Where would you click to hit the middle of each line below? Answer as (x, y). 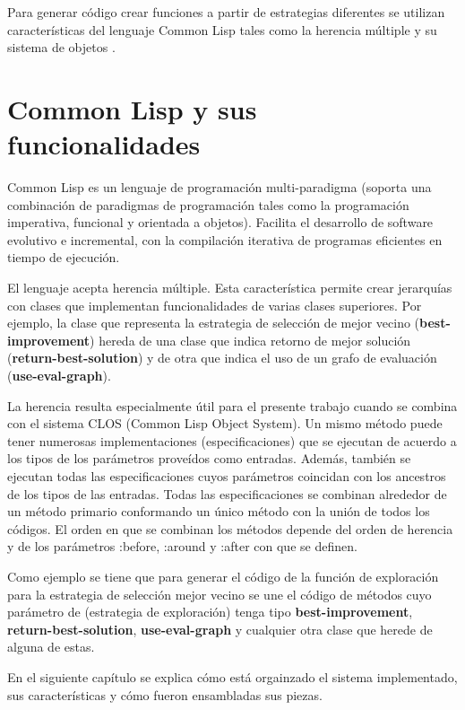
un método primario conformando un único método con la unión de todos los (219, 511)
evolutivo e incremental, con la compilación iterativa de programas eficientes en (225, 239)
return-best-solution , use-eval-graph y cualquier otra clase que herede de (220, 629)
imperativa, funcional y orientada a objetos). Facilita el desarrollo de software (220, 222)
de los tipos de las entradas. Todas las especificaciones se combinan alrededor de (227, 493)
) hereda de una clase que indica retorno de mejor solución (250, 340)
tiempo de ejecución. (64, 257)
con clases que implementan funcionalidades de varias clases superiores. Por (215, 305)
